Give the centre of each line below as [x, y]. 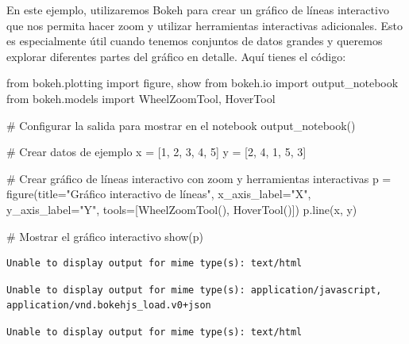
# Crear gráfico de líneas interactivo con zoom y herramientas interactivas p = [199, 178]
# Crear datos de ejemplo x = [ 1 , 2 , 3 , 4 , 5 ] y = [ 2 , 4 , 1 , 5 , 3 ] [156, 152]
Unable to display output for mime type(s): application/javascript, [194, 290]
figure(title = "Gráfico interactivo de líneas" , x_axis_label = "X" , [159, 194]
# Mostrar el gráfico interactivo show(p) [105, 236]
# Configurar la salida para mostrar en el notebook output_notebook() [181, 125]
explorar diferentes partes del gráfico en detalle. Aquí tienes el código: [176, 56]
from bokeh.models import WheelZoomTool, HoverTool [141, 98]
